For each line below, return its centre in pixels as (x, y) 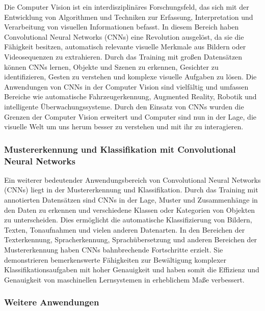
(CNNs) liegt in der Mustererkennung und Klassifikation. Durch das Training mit (131, 190)
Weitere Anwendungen (52, 302)
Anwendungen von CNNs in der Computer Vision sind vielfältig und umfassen (126, 86)
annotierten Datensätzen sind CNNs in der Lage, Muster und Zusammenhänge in (131, 200)
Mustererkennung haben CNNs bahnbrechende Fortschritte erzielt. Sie (114, 250)
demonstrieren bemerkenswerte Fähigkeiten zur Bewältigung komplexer (115, 259)
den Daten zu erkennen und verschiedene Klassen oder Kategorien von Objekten (130, 209)
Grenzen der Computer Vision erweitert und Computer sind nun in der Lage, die (130, 116)
